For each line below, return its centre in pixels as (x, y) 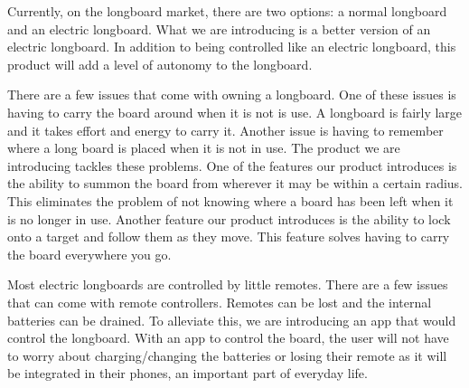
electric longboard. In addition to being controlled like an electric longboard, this (232, 47)
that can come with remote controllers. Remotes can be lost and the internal (220, 302)
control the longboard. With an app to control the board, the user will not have (228, 338)
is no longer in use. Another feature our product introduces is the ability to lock (229, 218)
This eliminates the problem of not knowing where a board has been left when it (230, 200)
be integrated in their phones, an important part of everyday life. (188, 373)
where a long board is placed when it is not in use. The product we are (204, 148)
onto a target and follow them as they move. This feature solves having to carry (229, 237)
